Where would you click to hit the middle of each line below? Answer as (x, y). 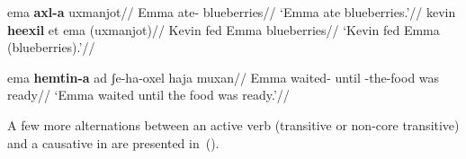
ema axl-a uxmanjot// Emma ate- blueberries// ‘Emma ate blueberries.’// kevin (232, 12)
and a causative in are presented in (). (113, 142)
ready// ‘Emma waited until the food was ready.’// (148, 95)
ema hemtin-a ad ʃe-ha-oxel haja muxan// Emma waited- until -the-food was (224, 77)
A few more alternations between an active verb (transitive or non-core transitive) (233, 124)
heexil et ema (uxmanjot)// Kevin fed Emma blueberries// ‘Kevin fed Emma (224, 29)
